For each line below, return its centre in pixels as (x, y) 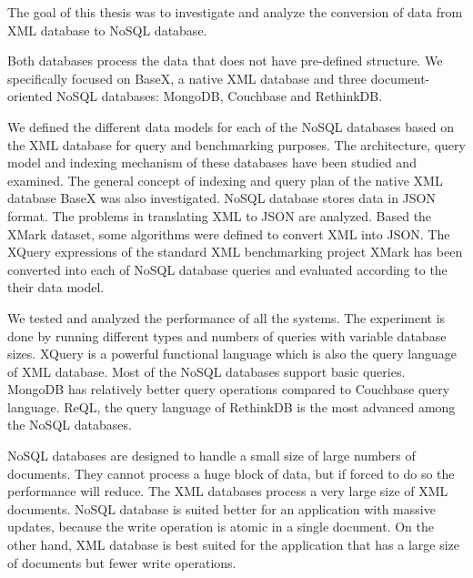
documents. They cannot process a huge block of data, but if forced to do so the (231, 473)
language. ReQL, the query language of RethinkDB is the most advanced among (231, 406)
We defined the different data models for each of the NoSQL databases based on (231, 126)
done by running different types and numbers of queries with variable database (227, 335)
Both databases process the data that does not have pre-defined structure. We (225, 61)
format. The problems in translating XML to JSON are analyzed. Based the (220, 215)
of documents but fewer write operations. (122, 562)
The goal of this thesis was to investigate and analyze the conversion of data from (235, 12)
